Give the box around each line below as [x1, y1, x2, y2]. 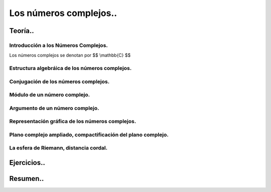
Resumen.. [9, 174, 44, 183]
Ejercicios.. [9, 158, 45, 167]
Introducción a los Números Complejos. [9, 41, 108, 48]
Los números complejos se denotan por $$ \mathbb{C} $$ [9, 52, 131, 58]
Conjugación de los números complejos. [9, 78, 110, 85]
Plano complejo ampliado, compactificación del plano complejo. [9, 131, 169, 138]
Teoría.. [9, 26, 35, 35]
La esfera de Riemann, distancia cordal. [9, 144, 108, 151]
